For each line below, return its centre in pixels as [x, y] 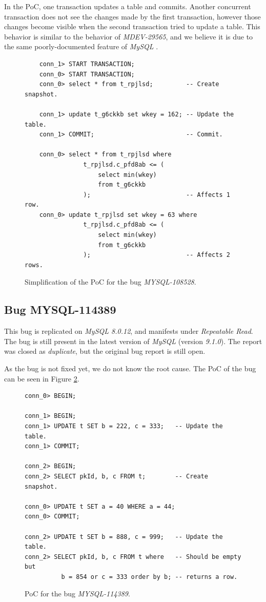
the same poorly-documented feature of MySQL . [81, 46]
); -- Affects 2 [157, 255]
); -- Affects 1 [157, 195]
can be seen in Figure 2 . [42, 378]
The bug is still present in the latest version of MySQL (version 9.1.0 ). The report [133, 341]
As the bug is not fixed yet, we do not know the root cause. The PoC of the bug [130, 368]
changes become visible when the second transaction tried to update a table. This [132, 26]
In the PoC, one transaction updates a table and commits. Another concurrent [128, 6]
